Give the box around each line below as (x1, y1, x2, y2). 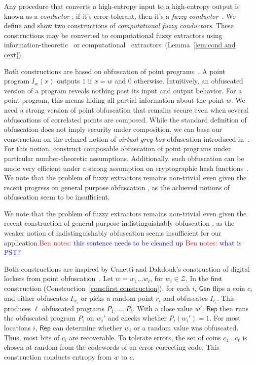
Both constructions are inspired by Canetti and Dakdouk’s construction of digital (4, 263, 250, 274)
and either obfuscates (4, 292, 68, 303)
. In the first (185, 273, 222, 284)
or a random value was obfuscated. (134, 322, 239, 332)
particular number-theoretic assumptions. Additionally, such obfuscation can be (4, 153, 244, 163)
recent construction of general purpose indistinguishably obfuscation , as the (4, 218, 234, 228)
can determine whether (53, 322, 122, 332)
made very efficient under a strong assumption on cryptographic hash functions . (4, 162, 249, 173)
